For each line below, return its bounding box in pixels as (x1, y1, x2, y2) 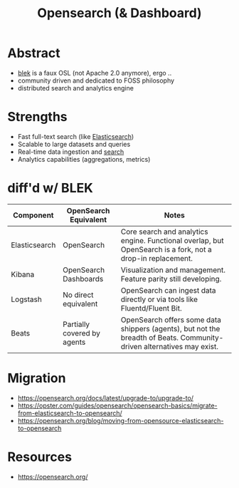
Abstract (7, 45, 60, 61)
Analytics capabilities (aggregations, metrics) (17, 155, 151, 163)
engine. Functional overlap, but (120, 235, 224, 245)
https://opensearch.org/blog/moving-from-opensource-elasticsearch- (17, 416, 224, 425)
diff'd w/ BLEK (7, 180, 94, 197)
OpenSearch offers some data (120, 315, 222, 325)
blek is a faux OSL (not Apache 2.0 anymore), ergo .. (17, 68, 172, 77)
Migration (7, 370, 66, 386)
